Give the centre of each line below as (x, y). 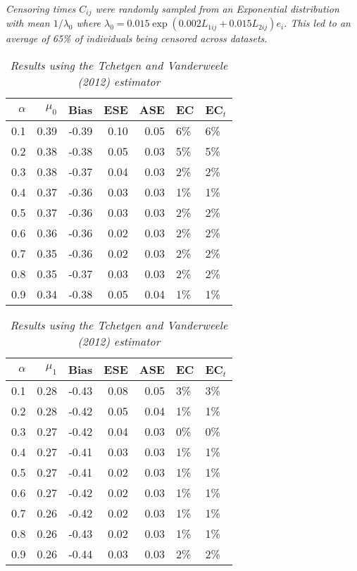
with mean (28, 23)
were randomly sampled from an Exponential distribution (217, 8)
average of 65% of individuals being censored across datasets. (137, 38)
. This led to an (317, 23)
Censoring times (41, 8)
